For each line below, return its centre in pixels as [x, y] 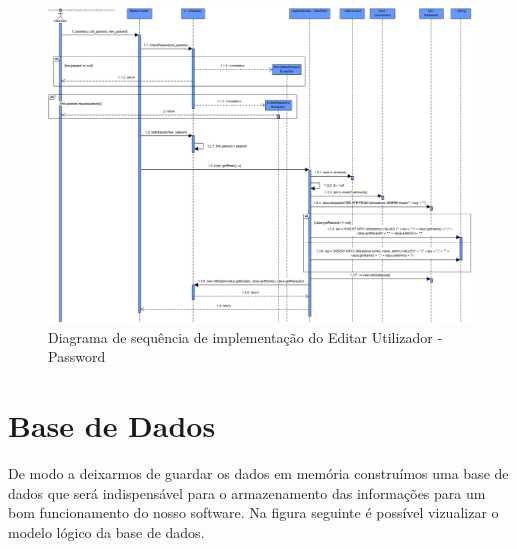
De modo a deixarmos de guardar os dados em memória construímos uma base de [258, 473]
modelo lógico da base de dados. [106, 531]
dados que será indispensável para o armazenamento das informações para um [247, 492]
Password [77, 356]
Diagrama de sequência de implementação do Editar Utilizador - [245, 336]
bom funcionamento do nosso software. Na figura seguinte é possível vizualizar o [253, 512]
